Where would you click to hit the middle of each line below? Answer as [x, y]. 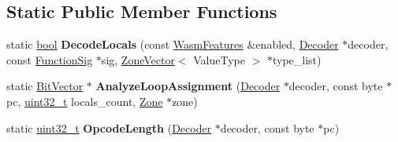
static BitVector [45, 86]
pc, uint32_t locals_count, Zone [85, 101]
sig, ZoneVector [138, 59]
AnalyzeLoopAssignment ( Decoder [188, 86]
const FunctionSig [50, 59]
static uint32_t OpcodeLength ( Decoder [109, 127]
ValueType [219, 59]
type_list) [297, 59]
